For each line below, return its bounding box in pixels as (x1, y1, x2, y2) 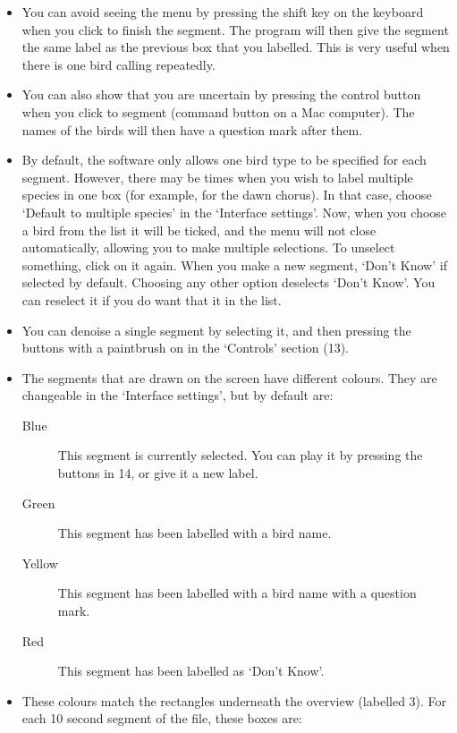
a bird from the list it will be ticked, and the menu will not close (21, 220, 377, 239)
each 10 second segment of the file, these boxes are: (21, 709, 302, 728)
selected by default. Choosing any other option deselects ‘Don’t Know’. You (21, 273, 436, 292)
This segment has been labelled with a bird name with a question (57, 584, 417, 602)
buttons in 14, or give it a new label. (57, 464, 258, 482)
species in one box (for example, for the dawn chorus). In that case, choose (21, 185, 432, 204)
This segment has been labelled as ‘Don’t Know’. (57, 661, 325, 680)
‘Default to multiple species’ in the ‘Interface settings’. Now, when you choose (21, 202, 447, 221)
